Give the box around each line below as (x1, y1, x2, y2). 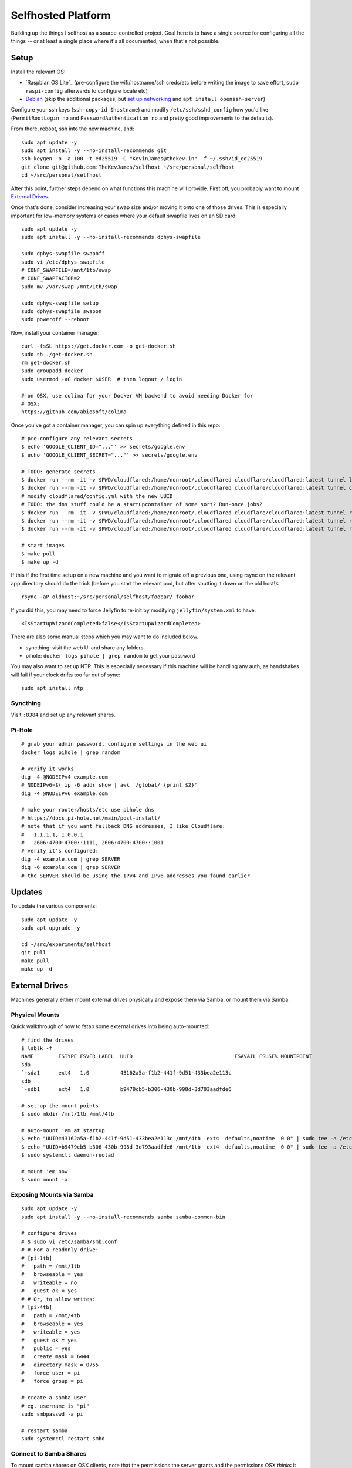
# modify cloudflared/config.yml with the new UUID (21, 493, 173, 499)
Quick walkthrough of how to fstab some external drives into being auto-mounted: (11, 1023, 209, 1030)
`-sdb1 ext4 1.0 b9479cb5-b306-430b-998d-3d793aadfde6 (21, 1086, 232, 1092)
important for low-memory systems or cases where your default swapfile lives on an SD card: (11, 212, 237, 219)
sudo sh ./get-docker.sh (21, 351, 93, 358)
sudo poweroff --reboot (21, 316, 90, 323)
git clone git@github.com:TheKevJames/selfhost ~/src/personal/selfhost (21, 163, 235, 170)
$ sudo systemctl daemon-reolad (21, 1151, 114, 1159)
